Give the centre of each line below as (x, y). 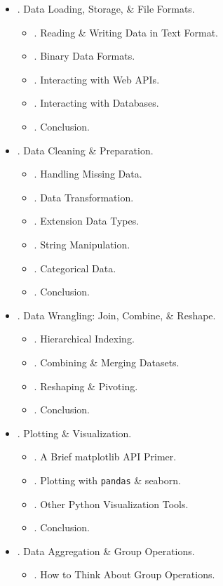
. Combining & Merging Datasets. (107, 362)
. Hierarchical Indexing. (84, 339)
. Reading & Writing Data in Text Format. (126, 32)
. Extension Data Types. (87, 221)
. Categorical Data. (75, 268)
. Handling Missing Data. (88, 174)
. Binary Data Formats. (85, 56)
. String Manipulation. (82, 244)
